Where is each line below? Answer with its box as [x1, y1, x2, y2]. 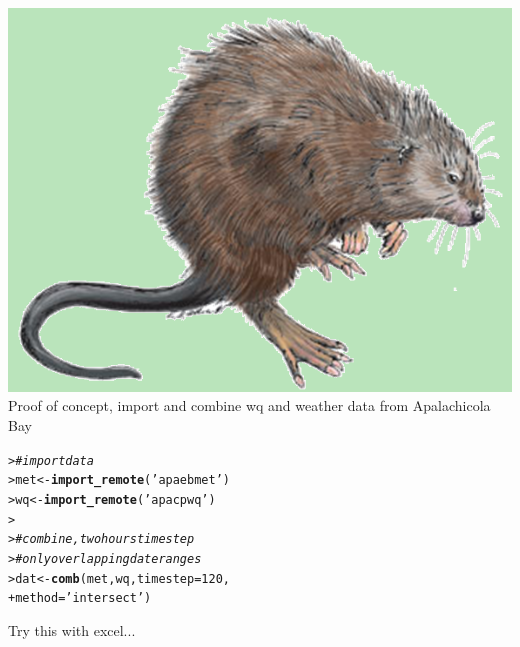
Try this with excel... [8, 619, 136, 640]
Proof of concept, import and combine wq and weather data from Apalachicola [8, 395, 491, 416]
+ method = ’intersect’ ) [8, 591, 152, 606]
